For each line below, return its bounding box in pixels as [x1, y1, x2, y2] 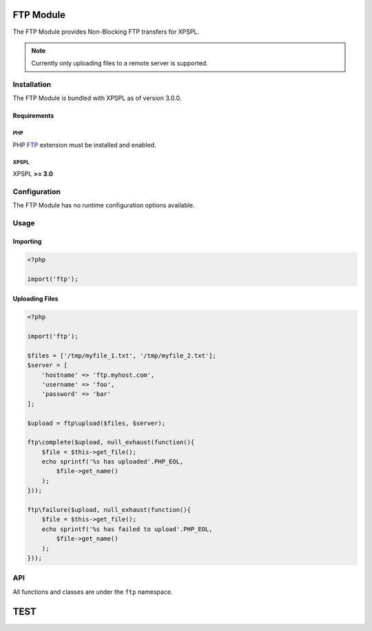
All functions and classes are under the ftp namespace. [12, 588, 173, 596]
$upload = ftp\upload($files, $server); [27, 419, 165, 427]
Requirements [12, 112, 54, 120]
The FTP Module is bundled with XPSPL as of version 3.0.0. [12, 94, 182, 103]
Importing [12, 237, 42, 245]
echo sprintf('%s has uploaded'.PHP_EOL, [41, 458, 184, 466]
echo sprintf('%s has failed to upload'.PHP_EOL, [41, 525, 213, 533]
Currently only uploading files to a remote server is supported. [31, 59, 208, 68]
